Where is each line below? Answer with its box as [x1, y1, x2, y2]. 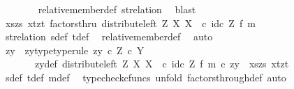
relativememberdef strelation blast [38, 2, 196, 16]
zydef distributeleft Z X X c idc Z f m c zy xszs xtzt [34, 56, 289, 71]
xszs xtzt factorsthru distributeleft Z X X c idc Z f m [5, 15, 256, 30]
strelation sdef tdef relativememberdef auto [5, 29, 213, 44]
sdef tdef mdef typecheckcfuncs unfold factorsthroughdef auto [5, 70, 286, 84]
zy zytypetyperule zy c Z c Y [5, 42, 145, 57]
